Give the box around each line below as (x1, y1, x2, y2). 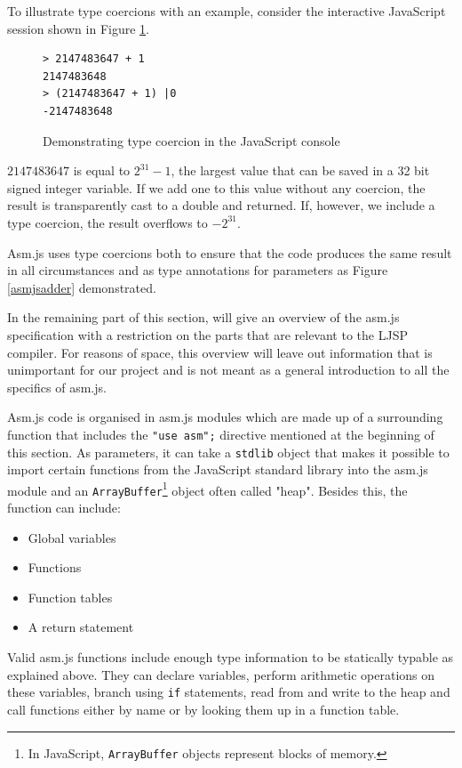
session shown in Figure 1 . (7, 19, 149, 37)
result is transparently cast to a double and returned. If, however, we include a (7, 196, 435, 214)
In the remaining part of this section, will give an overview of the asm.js (7, 308, 400, 327)
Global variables (28, 528, 116, 546)
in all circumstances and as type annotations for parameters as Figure (7, 261, 388, 279)
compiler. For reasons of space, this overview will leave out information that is (7, 343, 433, 361)
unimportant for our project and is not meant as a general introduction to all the (7, 360, 450, 379)
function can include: (7, 498, 121, 517)
